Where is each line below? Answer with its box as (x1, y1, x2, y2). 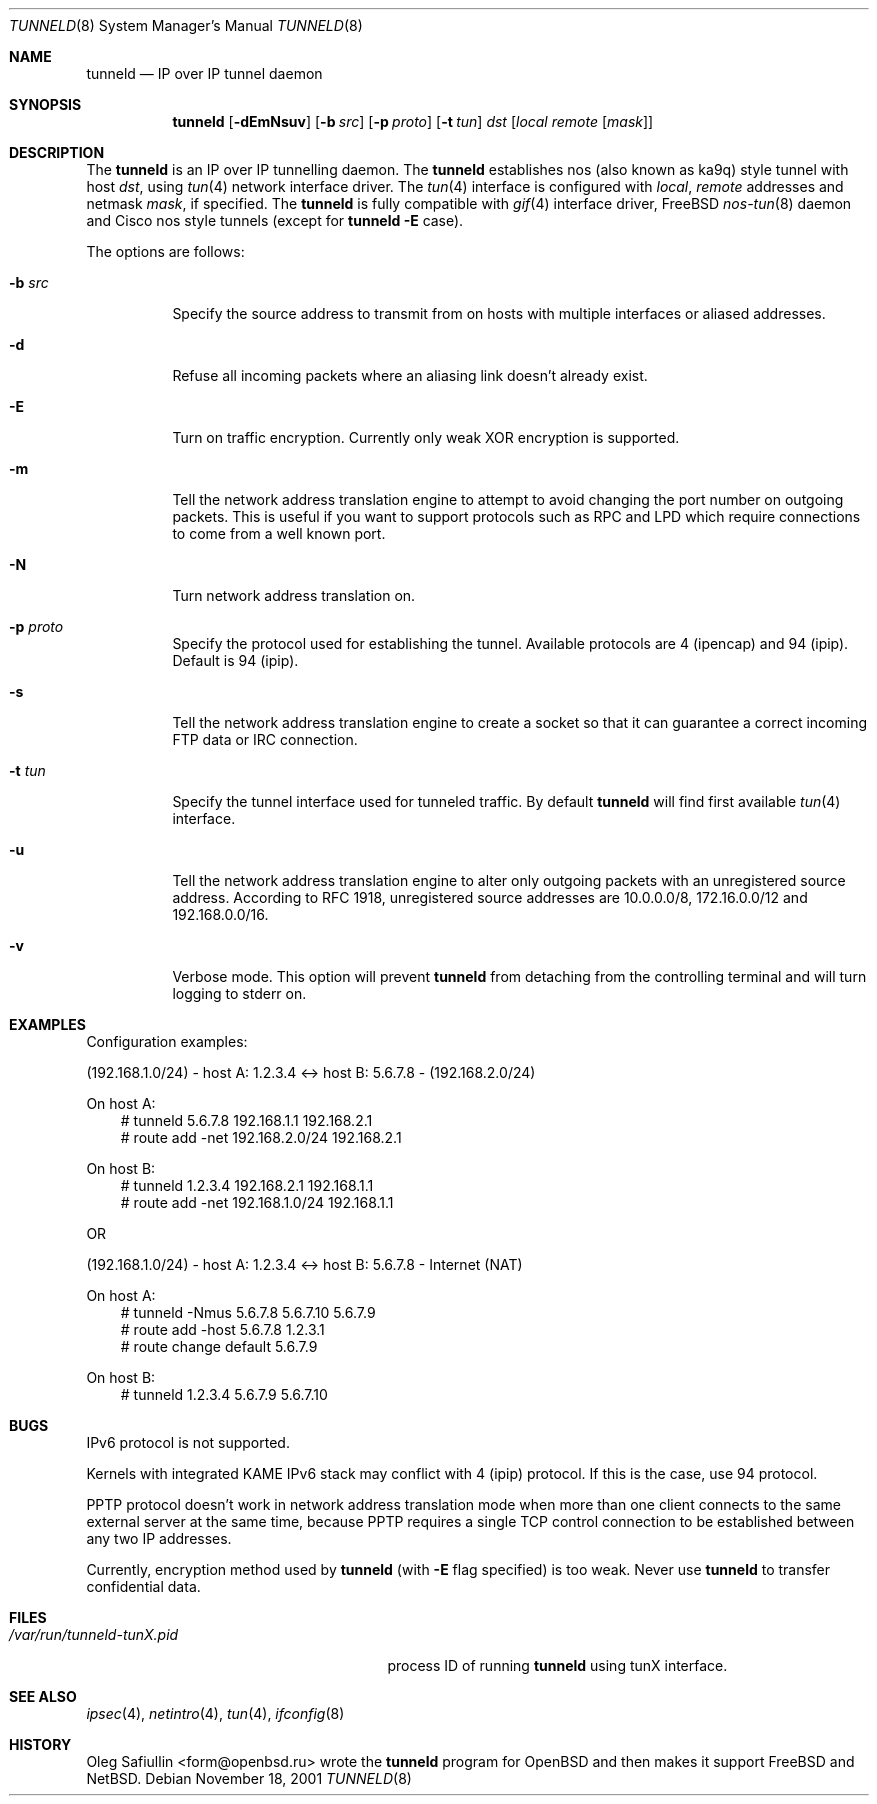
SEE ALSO (9, 1688, 77, 1705)
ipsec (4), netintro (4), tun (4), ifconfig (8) (86, 1705, 345, 1722)
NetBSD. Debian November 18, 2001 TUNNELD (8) (86, 1770, 412, 1787)
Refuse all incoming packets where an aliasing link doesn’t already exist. (172, 367, 648, 384)
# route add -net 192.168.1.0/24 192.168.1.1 (120, 1194, 394, 1211)
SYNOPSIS (9, 96, 82, 113)
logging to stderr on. (172, 985, 307, 1002)
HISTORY (9, 1736, 72, 1753)
